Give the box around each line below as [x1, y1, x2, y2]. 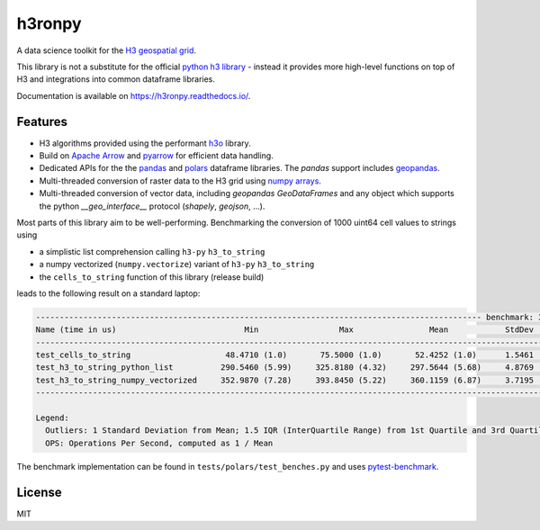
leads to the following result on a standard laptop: [16, 288, 201, 299]
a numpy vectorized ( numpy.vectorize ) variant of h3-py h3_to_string [39, 259, 315, 270]
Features [16, 113, 67, 130]
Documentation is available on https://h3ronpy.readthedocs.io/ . [16, 90, 251, 101]
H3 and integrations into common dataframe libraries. [16, 74, 216, 85]
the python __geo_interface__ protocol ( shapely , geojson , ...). [39, 201, 265, 211]
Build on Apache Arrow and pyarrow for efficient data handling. [39, 150, 274, 161]
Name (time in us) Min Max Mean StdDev [35, 325, 535, 335]
